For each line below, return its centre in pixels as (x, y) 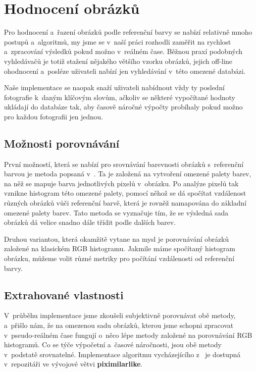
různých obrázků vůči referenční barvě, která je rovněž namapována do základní (125, 203)
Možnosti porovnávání (62, 143)
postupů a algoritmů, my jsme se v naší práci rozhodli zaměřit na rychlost (118, 41)
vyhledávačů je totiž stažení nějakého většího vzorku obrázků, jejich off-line (118, 61)
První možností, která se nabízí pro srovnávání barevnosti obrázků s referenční (124, 164)
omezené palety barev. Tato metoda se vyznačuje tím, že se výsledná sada (116, 212)
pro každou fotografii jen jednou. (54, 116)
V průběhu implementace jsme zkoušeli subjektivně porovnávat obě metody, (120, 315)
